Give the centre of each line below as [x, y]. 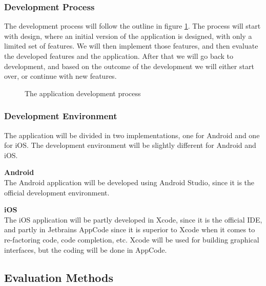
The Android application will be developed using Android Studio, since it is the [129, 182]
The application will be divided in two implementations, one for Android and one [132, 135]
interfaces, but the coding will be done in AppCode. [86, 249]
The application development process [83, 93]
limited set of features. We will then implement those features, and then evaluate [131, 46]
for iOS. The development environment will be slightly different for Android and [130, 145]
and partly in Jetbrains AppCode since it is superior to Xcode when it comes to [130, 229]
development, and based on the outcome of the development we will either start [129, 66]
